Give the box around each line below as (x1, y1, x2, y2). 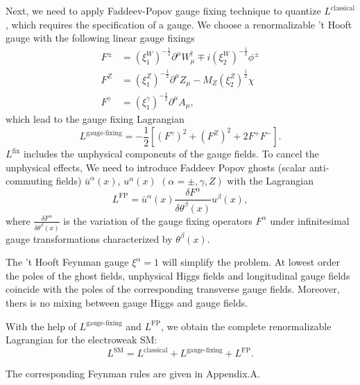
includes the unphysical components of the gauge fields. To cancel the (23, 146, 319, 161)
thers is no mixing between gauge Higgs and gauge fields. (6, 296, 248, 310)
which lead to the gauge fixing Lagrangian (6, 111, 185, 126)
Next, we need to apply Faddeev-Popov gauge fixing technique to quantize (6, 3, 321, 17)
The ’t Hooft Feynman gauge (6, 255, 129, 269)
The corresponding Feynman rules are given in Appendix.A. (6, 366, 260, 381)
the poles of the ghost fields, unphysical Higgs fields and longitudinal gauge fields (6, 268, 350, 282)
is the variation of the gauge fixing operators (63, 213, 252, 228)
